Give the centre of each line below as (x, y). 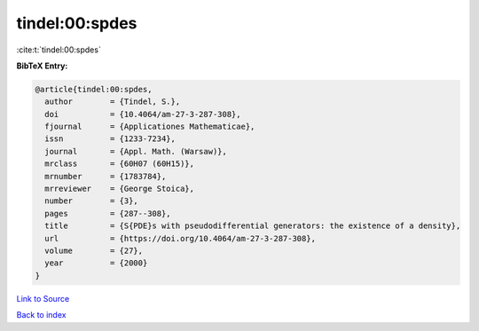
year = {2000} (96, 263)
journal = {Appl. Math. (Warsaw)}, (136, 151)
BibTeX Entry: (42, 66)
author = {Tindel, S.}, (113, 102)
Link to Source (43, 298)
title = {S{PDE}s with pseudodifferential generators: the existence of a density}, (253, 226)
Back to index (41, 315)
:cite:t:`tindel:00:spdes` (59, 50)
